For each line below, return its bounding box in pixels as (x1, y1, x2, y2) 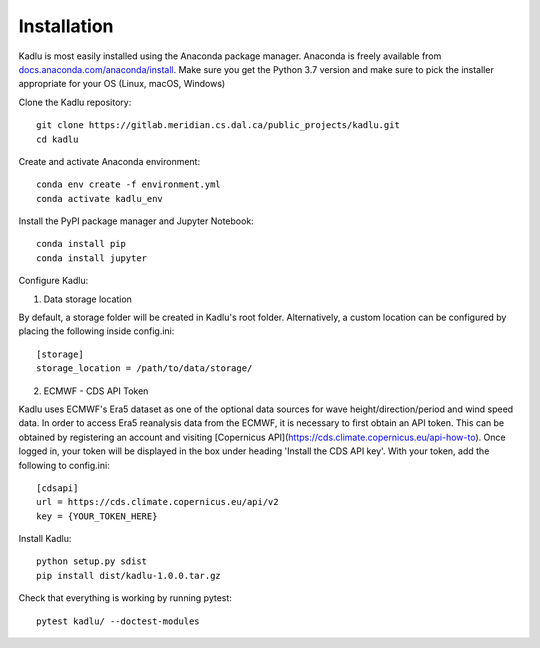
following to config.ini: (18, 459, 110, 471)
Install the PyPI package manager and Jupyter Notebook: (18, 215, 254, 227)
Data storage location (43, 293, 132, 305)
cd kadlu (36, 133, 79, 145)
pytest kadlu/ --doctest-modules (36, 615, 200, 627)
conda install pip (36, 238, 127, 250)
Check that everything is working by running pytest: (18, 592, 232, 604)
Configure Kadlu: (18, 275, 89, 287)
